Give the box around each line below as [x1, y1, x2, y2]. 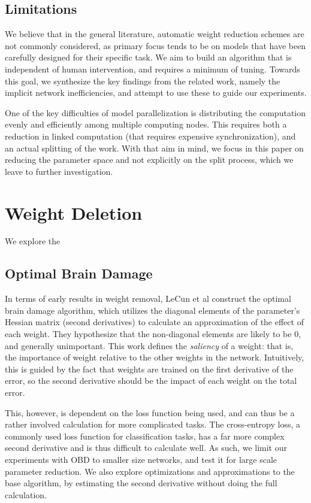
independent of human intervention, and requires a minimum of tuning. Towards [5, 62, 300, 75]
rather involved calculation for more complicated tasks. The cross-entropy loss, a [5, 418, 300, 431]
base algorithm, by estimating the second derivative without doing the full [5, 477, 277, 489]
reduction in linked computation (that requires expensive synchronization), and [5, 129, 296, 142]
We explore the [5, 235, 61, 247]
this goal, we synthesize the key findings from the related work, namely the [5, 74, 280, 87]
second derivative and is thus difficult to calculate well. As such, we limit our [5, 441, 287, 454]
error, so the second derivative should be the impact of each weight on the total [5, 374, 297, 387]
